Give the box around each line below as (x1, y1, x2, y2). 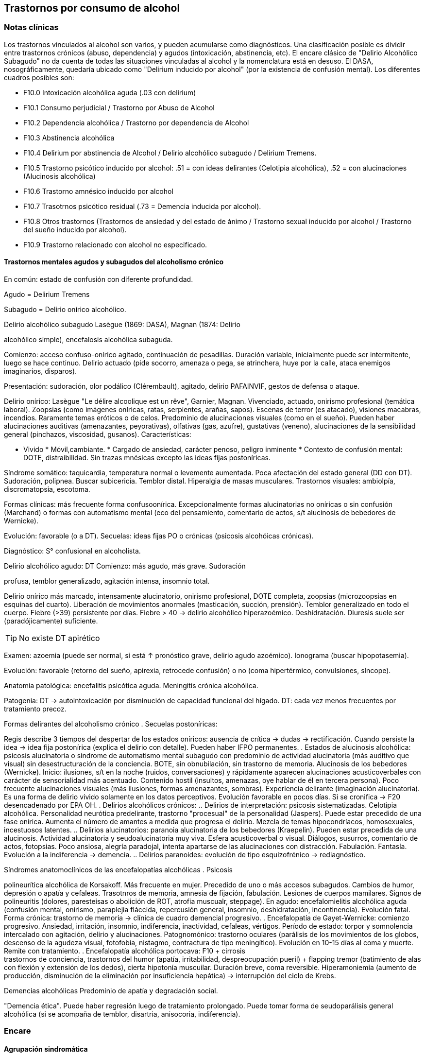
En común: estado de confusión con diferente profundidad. (4, 275, 193, 284)
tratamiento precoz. (4, 705, 67, 713)
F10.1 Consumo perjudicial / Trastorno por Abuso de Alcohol (23, 103, 215, 112)
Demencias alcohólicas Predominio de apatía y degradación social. (4, 987, 218, 995)
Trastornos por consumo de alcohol (4, 2, 180, 14)
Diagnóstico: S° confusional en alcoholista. (4, 547, 141, 555)
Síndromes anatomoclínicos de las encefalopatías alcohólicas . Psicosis (4, 866, 233, 874)
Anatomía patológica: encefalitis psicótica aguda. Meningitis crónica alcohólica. (4, 681, 258, 690)
